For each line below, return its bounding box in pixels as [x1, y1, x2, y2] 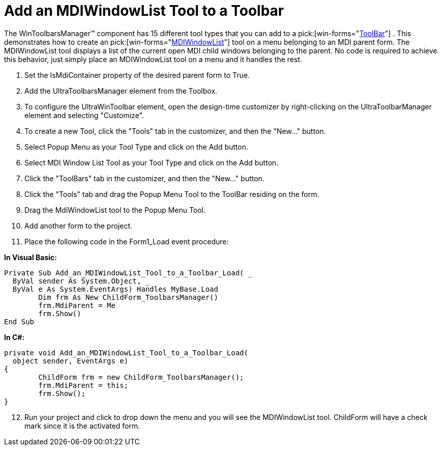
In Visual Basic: [4, 252, 57, 262]
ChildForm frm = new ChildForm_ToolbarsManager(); [38, 373, 244, 381]
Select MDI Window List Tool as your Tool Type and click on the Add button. [24, 158, 278, 167]
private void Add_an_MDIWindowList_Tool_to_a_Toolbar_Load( [4, 348, 248, 357]
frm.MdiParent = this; [38, 381, 129, 389]
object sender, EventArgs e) [12, 356, 129, 365]
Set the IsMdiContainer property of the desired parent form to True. [24, 70, 250, 79]
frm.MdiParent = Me [38, 301, 116, 310]
